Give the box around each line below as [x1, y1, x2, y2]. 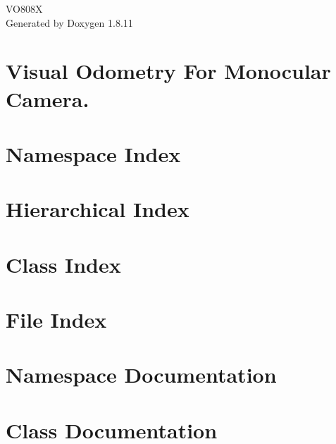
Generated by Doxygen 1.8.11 [6, 15, 133, 30]
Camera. [6, 84, 89, 113]
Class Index [6, 249, 121, 278]
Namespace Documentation [6, 360, 277, 389]
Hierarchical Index [6, 195, 189, 223]
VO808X [6, 1, 43, 16]
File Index [6, 305, 107, 334]
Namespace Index [6, 139, 181, 168]
